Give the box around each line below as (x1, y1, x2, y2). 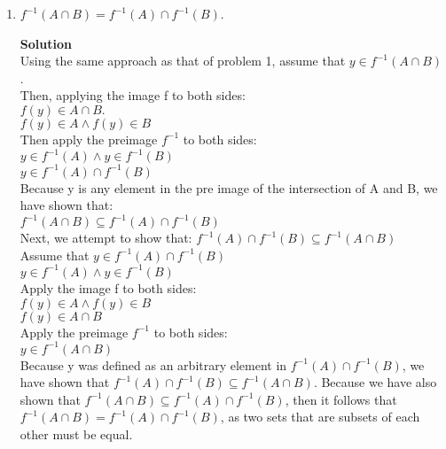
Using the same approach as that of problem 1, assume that (20, 51, 346, 70)
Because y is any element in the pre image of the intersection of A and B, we (20, 178, 438, 197)
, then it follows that (285, 390, 397, 408)
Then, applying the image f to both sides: (20, 86, 246, 105)
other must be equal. (20, 425, 133, 443)
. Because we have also (313, 373, 437, 391)
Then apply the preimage (20, 129, 158, 148)
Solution (20, 34, 72, 52)
